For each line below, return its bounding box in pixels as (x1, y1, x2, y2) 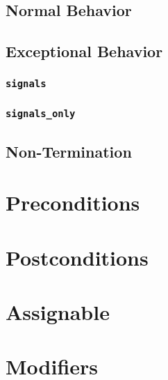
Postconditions (6, 243, 149, 271)
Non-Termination (6, 140, 132, 162)
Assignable (6, 298, 110, 326)
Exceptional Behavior (6, 40, 163, 62)
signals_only (6, 107, 76, 119)
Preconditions (6, 188, 140, 217)
